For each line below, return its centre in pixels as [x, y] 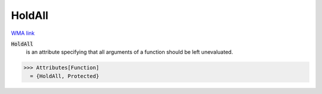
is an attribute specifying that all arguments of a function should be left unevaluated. [129, 52]
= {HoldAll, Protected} [65, 76]
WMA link [23, 33]
